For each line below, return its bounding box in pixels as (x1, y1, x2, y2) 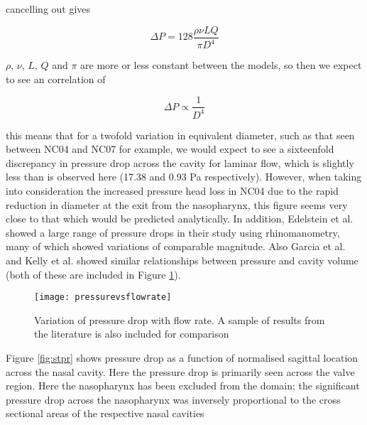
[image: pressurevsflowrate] (34, 292, 172, 303)
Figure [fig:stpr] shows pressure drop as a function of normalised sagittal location (6, 350, 358, 365)
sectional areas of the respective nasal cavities (6, 406, 204, 421)
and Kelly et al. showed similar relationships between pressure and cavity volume (6, 252, 358, 267)
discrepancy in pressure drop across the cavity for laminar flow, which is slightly (6, 155, 354, 170)
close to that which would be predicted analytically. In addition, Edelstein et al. (6, 211, 354, 226)
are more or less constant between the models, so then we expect (80, 58, 362, 72)
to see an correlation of (6, 71, 106, 86)
